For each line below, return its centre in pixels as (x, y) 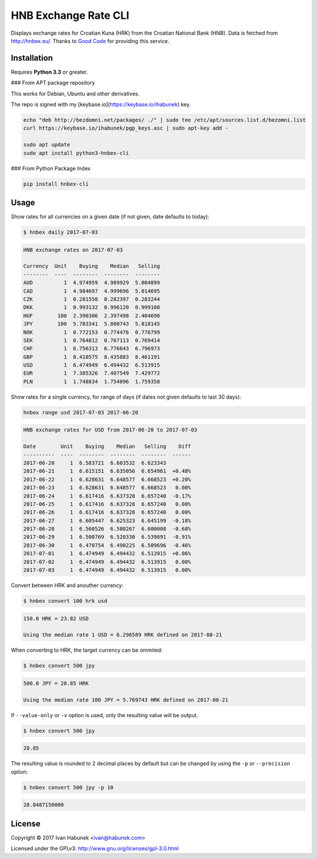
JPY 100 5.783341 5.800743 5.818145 (92, 324)
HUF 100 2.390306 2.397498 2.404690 (92, 316)
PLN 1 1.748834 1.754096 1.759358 (92, 382)
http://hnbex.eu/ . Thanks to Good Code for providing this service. (90, 41)
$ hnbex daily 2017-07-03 (61, 232)
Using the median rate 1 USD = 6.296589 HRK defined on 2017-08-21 (123, 635)
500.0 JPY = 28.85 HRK (56, 683)
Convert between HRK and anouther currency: (67, 585)
